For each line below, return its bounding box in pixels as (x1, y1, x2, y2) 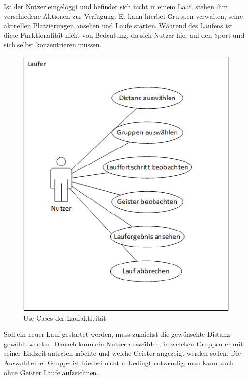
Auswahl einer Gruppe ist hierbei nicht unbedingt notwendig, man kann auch (4, 358, 233, 368)
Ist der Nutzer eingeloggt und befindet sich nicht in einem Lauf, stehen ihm (4, 1, 228, 11)
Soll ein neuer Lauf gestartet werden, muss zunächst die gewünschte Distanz (4, 329, 230, 339)
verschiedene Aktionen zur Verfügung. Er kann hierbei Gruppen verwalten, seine (4, 11, 243, 21)
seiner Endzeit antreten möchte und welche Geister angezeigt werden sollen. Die (4, 348, 241, 358)
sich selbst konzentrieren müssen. (4, 39, 102, 49)
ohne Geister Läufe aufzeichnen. (4, 367, 99, 377)
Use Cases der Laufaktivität (23, 313, 106, 323)
